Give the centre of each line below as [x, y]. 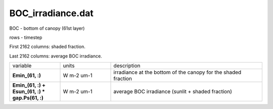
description [127, 66]
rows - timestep [26, 37]
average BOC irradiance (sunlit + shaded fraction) [173, 92]
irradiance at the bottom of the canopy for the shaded [177, 72]
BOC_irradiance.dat [51, 13]
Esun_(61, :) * [29, 92]
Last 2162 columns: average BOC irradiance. [56, 56]
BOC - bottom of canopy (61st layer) [47, 28]
